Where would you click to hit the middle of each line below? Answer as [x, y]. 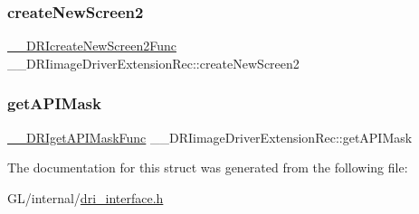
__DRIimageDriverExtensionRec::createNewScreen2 [153, 63]
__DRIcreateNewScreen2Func [92, 46]
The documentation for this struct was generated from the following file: [208, 167]
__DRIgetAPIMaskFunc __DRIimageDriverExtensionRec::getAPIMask [210, 137]
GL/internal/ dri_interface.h [86, 197]
